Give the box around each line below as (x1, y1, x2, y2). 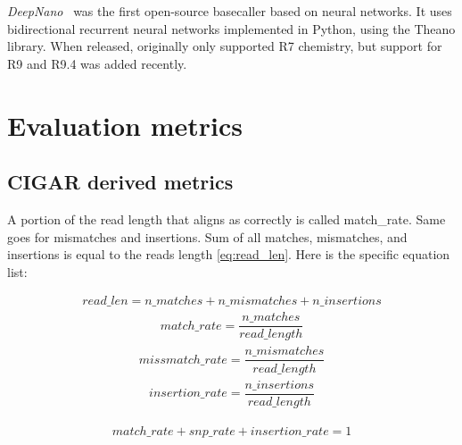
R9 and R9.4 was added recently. (7, 54, 187, 72)
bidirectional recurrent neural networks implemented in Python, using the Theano (7, 19, 456, 38)
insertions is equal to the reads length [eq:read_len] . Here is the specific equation (7, 245, 450, 264)
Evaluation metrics (7, 106, 243, 143)
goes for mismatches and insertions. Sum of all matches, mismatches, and (7, 227, 408, 246)
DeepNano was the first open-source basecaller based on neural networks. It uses (7, 2, 452, 20)
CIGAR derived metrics (7, 168, 234, 196)
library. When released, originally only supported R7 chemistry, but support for (7, 37, 442, 55)
